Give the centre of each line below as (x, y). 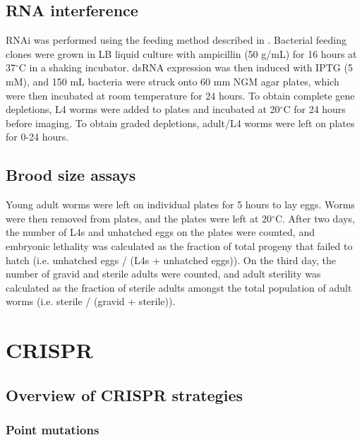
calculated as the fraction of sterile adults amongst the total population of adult (179, 287)
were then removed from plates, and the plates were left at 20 (139, 218)
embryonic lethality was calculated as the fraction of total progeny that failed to (179, 245)
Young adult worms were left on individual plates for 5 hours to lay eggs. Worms (180, 204)
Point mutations (53, 429)
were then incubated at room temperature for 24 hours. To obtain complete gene (180, 95)
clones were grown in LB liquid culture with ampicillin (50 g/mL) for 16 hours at (181, 53)
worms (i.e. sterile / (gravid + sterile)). (91, 301)
